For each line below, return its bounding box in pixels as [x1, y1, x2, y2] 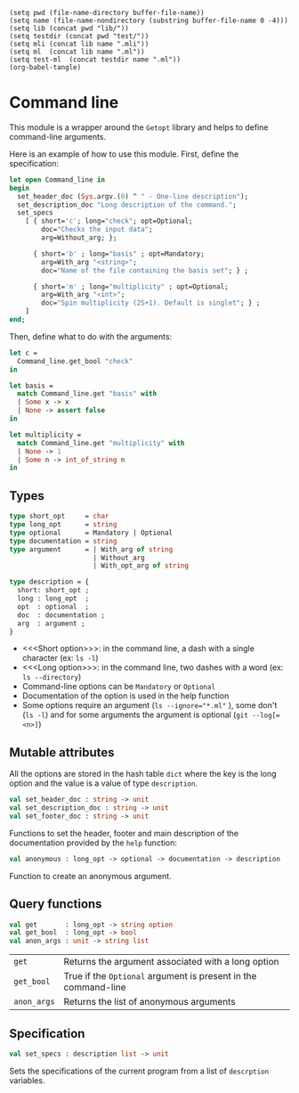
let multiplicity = [9, 430, 82, 439]
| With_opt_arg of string [93, 561, 190, 570]
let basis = [9, 381, 53, 390]
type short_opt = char [9, 512, 109, 521]
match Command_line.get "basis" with [17, 389, 158, 398]
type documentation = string [9, 536, 117, 545]
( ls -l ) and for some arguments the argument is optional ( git [21, 709, 249, 721]
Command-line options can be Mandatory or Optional [21, 681, 216, 692]
